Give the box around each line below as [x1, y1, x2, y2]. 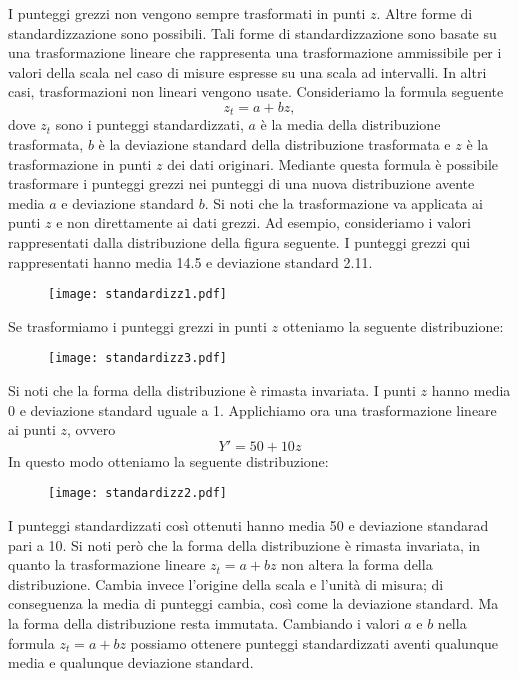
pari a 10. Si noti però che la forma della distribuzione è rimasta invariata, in [8, 534, 481, 555]
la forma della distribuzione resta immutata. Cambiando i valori [8, 613, 400, 634]
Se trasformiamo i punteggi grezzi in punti [8, 315, 267, 336]
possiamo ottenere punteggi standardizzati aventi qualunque [130, 632, 499, 653]
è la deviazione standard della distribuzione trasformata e [98, 134, 451, 155]
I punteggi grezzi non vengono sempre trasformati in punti [8, 3, 366, 23]
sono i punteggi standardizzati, [55, 114, 244, 135]
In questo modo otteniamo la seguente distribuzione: [8, 450, 329, 471]
